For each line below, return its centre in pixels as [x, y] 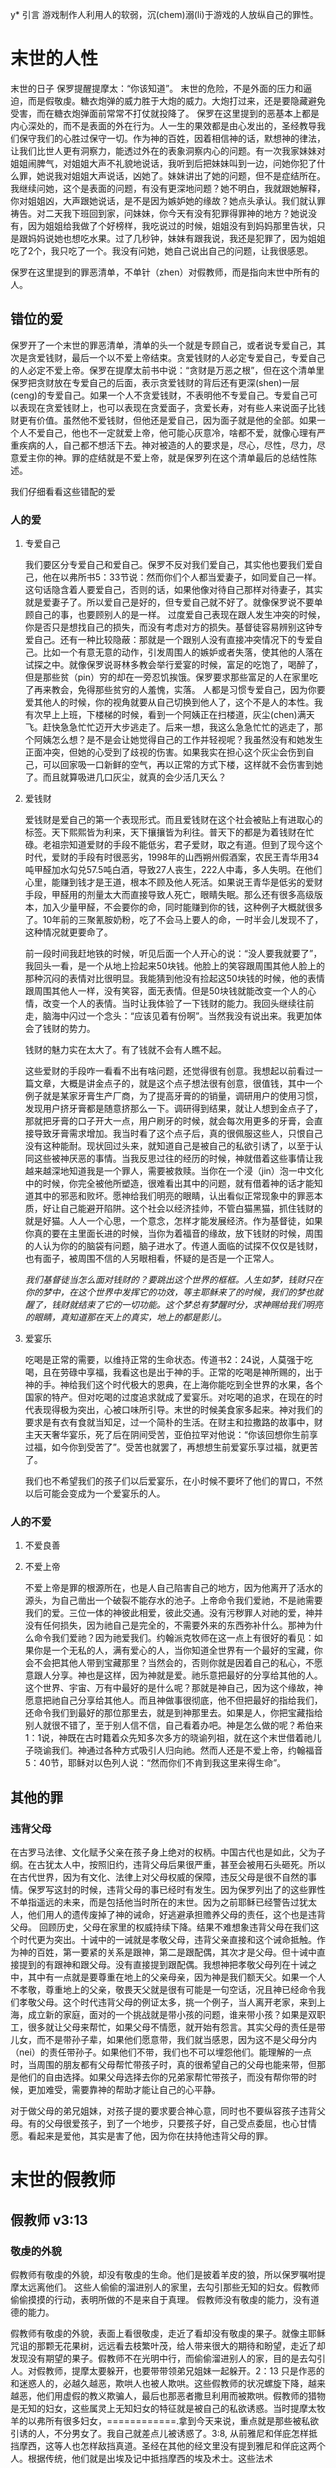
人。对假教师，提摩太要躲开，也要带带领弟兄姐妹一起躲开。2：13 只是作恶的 [167, 2370]
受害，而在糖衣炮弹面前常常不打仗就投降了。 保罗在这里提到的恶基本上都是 [165, 113]
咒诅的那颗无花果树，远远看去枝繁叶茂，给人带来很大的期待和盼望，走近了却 [168, 2345]
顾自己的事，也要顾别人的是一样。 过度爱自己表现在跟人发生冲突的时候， [175, 615]
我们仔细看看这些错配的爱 [63, 491]
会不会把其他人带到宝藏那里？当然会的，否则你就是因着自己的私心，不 [169, 1663]
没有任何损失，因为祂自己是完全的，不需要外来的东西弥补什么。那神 [165, 1625]
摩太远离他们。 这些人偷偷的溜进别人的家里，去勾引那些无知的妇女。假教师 [165, 2287]
